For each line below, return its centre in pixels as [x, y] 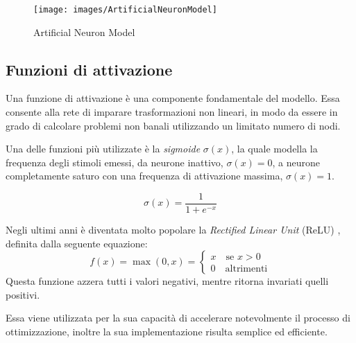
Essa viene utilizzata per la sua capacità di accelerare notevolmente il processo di [178, 318]
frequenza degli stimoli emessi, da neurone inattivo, [115, 162]
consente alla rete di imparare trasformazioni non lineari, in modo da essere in [172, 112]
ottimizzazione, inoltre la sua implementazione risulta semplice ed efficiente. [167, 332]
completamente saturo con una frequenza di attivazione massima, [144, 176]
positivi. [23, 294]
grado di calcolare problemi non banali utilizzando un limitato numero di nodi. [173, 125]
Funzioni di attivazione [89, 69]
